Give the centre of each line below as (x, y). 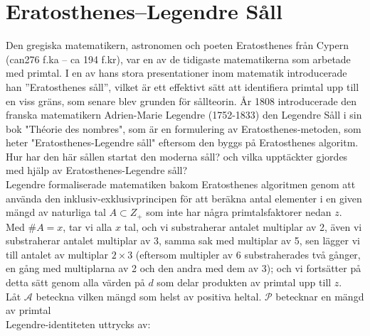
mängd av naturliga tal (56, 212)
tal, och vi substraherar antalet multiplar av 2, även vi (243, 226)
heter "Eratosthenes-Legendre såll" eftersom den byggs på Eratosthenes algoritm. (182, 142)
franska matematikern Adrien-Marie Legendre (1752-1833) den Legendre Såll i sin (184, 115)
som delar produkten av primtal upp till (244, 282)
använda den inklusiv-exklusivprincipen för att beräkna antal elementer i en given (184, 198)
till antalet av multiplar (57, 254)
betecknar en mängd (320, 296)
